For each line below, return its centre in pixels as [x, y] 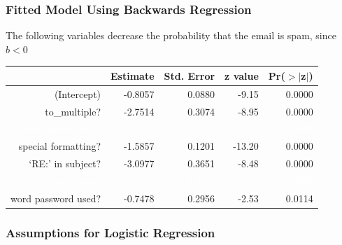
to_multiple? [73, 111]
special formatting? [60, 146]
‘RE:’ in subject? [65, 163]
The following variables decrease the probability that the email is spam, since [171, 35]
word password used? [56, 198]
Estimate [133, 75]
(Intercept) [78, 93]
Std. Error [190, 75]
